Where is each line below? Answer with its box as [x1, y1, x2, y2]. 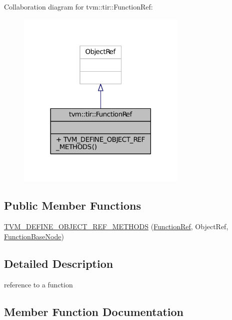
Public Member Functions [4, 198, 141, 213]
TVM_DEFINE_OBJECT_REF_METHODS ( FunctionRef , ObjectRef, [4, 221, 228, 232]
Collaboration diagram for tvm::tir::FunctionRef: [4, 2, 153, 12]
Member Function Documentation [4, 303, 184, 319]
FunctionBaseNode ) [4, 231, 64, 241]
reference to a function [4, 279, 73, 289]
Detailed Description [4, 255, 113, 271]
